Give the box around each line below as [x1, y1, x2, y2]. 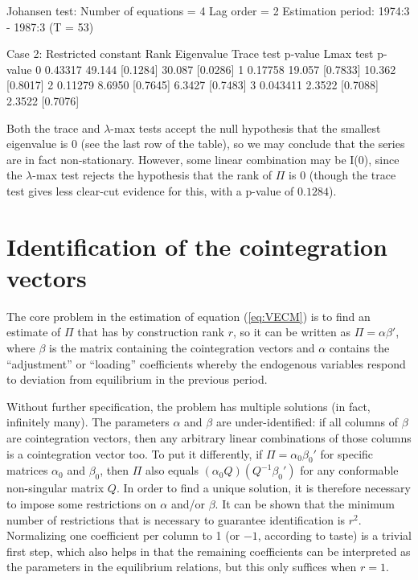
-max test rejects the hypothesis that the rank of [32, 167, 273, 183]
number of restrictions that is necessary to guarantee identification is [6, 511, 346, 528]
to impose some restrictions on [6, 495, 157, 512]
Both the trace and [6, 119, 100, 136]
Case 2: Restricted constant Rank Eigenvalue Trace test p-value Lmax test [6, 45, 374, 62]
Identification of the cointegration [6, 229, 387, 262]
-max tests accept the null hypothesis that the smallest [110, 119, 381, 136]
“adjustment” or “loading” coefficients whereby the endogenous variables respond [6, 355, 406, 372]
